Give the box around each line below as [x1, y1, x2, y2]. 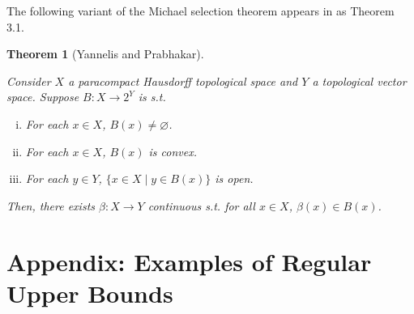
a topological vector [312, 72, 407, 89]
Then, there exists [6, 197, 96, 214]
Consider [6, 72, 51, 89]
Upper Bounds [6, 276, 173, 309]
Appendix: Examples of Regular [6, 244, 372, 278]
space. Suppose [6, 88, 79, 105]
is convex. [148, 142, 198, 159]
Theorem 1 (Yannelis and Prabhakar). [6, 45, 204, 62]
